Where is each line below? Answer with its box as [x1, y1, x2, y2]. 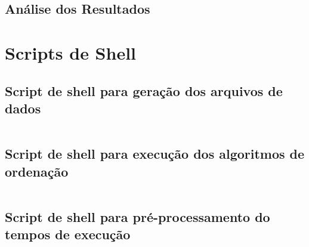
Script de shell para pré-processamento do [5, 207, 270, 226]
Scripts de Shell [5, 40, 137, 64]
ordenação [5, 162, 69, 180]
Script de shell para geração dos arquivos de [5, 81, 283, 100]
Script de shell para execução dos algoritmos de [5, 144, 305, 163]
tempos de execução [5, 225, 131, 243]
